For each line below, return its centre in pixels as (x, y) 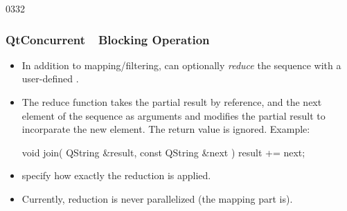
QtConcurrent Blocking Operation (108, 39)
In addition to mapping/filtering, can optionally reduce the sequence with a (181, 65)
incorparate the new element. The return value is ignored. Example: (166, 129)
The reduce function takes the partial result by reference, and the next (172, 102)
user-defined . (50, 79)
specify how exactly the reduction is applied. (116, 175)
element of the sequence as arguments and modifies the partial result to (173, 115)
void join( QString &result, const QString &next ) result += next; (163, 152)
